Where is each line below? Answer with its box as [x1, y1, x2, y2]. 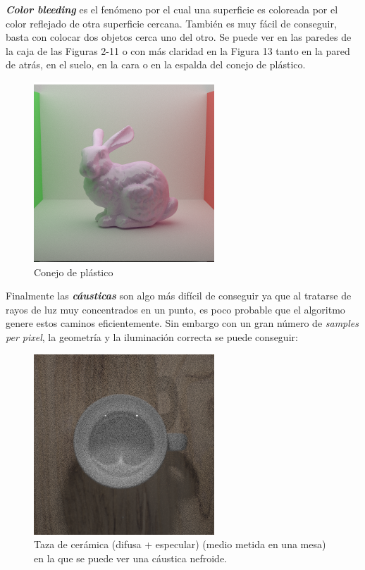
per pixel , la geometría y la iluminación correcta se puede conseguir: [6, 329, 298, 344]
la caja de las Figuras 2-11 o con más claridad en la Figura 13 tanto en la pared [6, 43, 350, 58]
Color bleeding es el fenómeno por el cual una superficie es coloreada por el [6, 2, 338, 16]
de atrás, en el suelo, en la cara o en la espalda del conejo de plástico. [6, 57, 306, 72]
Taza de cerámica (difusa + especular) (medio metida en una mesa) [34, 537, 326, 552]
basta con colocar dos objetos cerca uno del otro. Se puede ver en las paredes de [6, 30, 352, 44]
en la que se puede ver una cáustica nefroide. [34, 550, 227, 565]
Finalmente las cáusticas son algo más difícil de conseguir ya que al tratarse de [6, 288, 352, 303]
